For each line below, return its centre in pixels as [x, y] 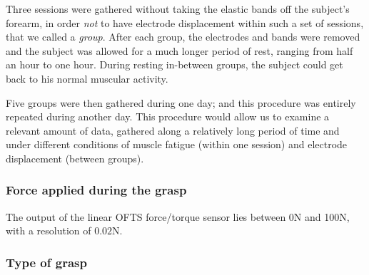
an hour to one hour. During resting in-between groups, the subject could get [175, 64]
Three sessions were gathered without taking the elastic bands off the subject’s [178, 9]
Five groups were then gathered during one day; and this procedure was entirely [181, 102]
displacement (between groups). [75, 158]
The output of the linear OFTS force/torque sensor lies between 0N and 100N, [178, 216]
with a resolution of [49, 230]
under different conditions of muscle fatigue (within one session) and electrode [177, 144]
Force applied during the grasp [96, 190]
